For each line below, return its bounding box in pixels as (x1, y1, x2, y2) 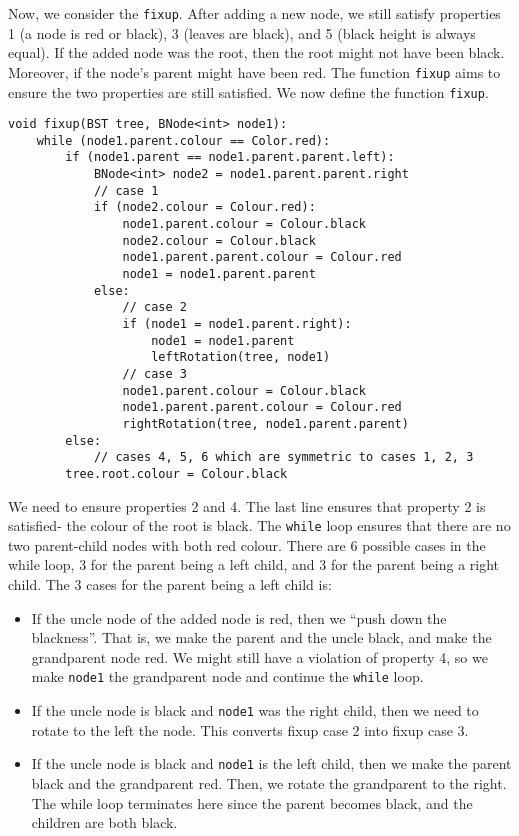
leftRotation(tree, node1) (151, 350, 331, 365)
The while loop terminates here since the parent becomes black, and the (31, 792, 473, 813)
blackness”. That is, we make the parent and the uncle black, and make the (31, 627, 492, 648)
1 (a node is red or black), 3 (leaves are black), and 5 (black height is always (8, 22, 476, 43)
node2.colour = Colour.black (122, 233, 316, 248)
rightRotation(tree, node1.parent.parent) (122, 416, 409, 431)
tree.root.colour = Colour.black (65, 466, 288, 481)
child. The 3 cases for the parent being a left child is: (8, 574, 332, 595)
